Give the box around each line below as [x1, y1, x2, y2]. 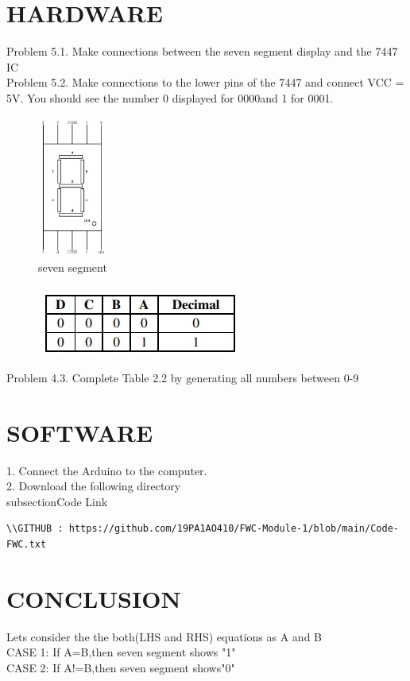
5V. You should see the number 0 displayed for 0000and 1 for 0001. [6, 89, 334, 106]
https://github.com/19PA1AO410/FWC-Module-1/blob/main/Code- [68, 523, 399, 535]
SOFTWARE [6, 416, 153, 448]
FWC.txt [6, 538, 47, 550]
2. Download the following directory [6, 478, 181, 494]
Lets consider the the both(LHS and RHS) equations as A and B [6, 628, 323, 644]
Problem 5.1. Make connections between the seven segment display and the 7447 [6, 43, 398, 60]
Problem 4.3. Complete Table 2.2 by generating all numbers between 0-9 [6, 369, 359, 385]
